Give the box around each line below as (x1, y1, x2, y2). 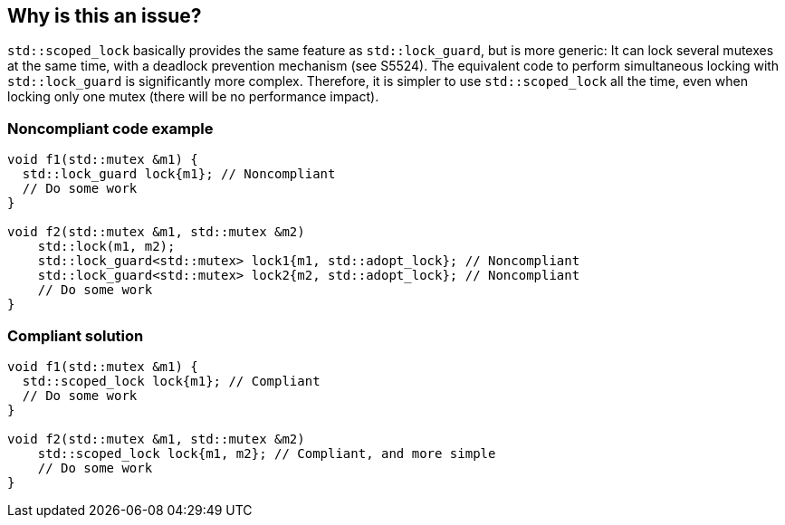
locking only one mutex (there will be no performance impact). (7, 89, 379, 105)
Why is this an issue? (7, 5, 202, 27)
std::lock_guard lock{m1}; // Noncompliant (22, 167, 336, 182)
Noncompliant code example (7, 119, 214, 138)
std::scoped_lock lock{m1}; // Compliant (22, 373, 321, 388)
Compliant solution (7, 326, 144, 345)
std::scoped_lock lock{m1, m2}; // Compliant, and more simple (37, 445, 496, 461)
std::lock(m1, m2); (37, 239, 176, 254)
